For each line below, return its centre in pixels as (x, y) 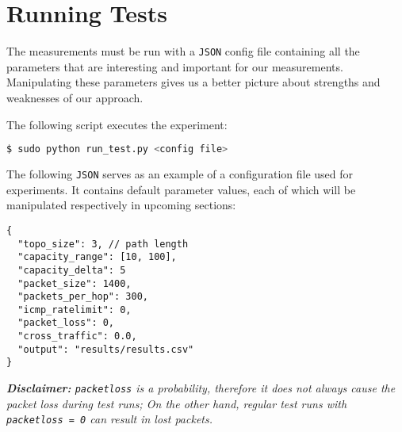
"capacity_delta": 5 (72, 270)
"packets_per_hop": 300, (83, 297)
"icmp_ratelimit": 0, (75, 310)
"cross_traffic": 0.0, (77, 336)
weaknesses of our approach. (75, 97)
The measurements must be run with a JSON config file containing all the (183, 51)
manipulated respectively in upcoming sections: (121, 205)
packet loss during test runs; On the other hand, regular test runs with (177, 403)
